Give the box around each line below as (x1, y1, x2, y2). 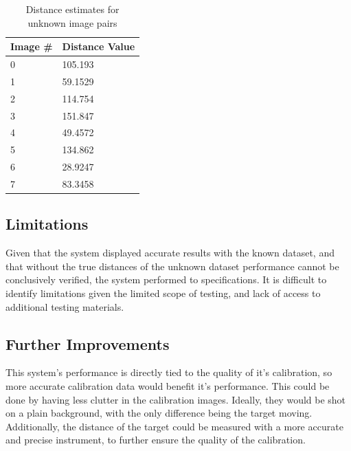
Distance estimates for (25, 2, 120, 16)
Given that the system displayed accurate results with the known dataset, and (5, 245, 335, 260)
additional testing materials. (5, 299, 124, 313)
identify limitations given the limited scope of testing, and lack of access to (5, 286, 321, 300)
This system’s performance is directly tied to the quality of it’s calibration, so (5, 365, 332, 379)
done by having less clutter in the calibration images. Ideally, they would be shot (5, 392, 346, 406)
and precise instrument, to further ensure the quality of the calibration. (5, 432, 306, 447)
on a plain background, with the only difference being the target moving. (5, 406, 313, 420)
